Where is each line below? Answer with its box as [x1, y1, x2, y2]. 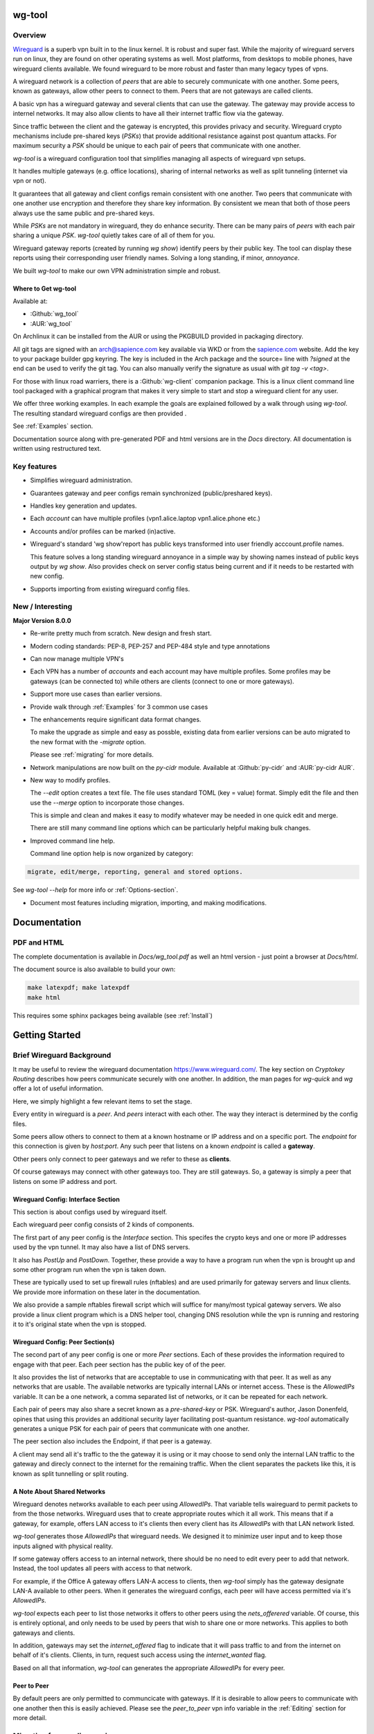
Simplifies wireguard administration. [30, 476, 133, 485]
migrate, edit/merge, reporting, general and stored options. [27, 868, 243, 876]
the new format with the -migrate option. [30, 737, 146, 746]
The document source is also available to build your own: [12, 965, 176, 974]
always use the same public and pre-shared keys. [12, 209, 155, 217]
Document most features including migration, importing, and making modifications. [30, 898, 267, 907]
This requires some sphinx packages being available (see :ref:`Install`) [12, 1011, 213, 1020]
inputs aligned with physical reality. [12, 1542, 114, 1550]
